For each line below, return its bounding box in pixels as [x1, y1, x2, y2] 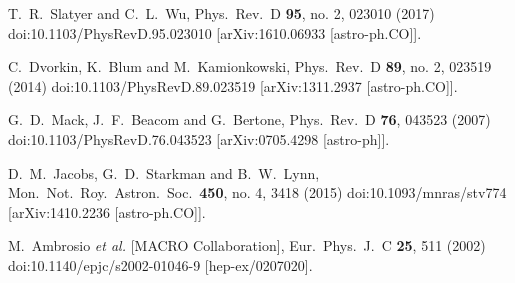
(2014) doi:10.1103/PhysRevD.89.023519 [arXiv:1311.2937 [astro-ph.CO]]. [8, 75, 458, 96]
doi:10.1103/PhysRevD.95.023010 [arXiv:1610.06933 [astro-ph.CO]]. [8, 22, 422, 43]
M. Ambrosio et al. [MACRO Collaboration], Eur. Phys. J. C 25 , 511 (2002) [8, 235, 486, 256]
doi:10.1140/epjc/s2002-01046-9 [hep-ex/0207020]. [8, 254, 313, 275]
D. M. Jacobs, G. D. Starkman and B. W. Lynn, [8, 162, 320, 183]
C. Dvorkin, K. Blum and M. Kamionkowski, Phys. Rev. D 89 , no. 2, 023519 [8, 56, 492, 77]
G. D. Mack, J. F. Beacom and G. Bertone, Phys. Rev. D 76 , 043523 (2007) [8, 109, 491, 130]
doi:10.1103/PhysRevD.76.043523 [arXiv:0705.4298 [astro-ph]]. [8, 128, 390, 149]
